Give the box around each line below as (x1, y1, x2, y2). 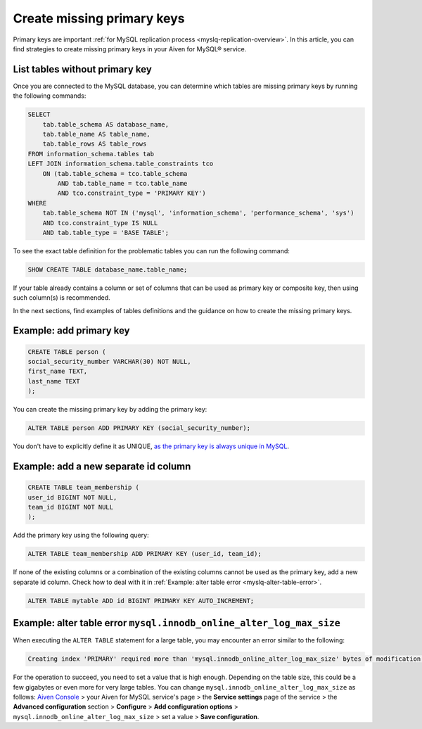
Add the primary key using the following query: (13, 531, 149, 540)
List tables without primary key (13, 63, 153, 75)
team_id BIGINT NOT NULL (27, 503, 114, 511)
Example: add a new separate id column (13, 460, 191, 472)
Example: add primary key (13, 324, 130, 337)
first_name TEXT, (27, 367, 88, 376)
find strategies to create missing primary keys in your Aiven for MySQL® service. (13, 44, 247, 53)
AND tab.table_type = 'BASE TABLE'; (42, 229, 169, 236)
